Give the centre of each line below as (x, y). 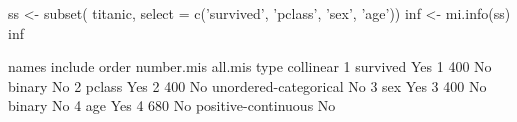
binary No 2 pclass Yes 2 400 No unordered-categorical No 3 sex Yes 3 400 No (247, 85)
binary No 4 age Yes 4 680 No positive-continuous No (172, 105)
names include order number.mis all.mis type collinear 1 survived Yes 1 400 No (250, 66)
